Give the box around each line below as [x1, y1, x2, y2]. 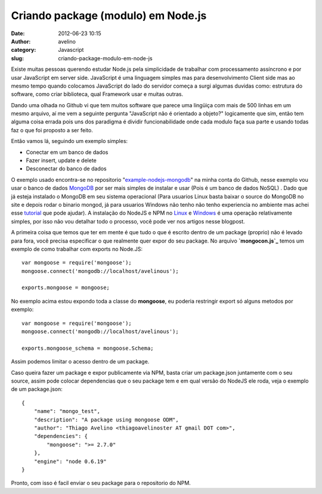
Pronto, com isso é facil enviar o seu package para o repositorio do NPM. [11, 480, 191, 487]
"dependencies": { [33, 433, 88, 440]
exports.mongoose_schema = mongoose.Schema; [21, 344, 154, 352]
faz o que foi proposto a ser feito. [11, 126, 94, 133]
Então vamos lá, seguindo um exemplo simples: [11, 138, 128, 145]
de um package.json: [11, 386, 63, 393]
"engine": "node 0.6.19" [33, 458, 107, 465]
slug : [11, 54, 24, 62]
